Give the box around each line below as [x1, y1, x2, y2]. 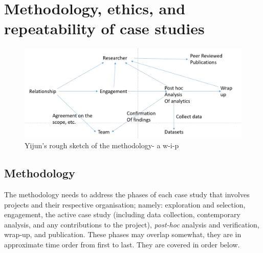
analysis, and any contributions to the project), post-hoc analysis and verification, [4, 219, 259, 229]
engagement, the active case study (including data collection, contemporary [4, 209, 240, 220]
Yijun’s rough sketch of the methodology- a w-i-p [25, 140, 179, 151]
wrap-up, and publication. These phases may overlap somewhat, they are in [4, 229, 242, 240]
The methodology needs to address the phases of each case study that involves [4, 189, 250, 200]
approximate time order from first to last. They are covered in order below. [4, 239, 240, 250]
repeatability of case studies [4, 18, 205, 39]
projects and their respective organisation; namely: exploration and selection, [4, 199, 246, 210]
